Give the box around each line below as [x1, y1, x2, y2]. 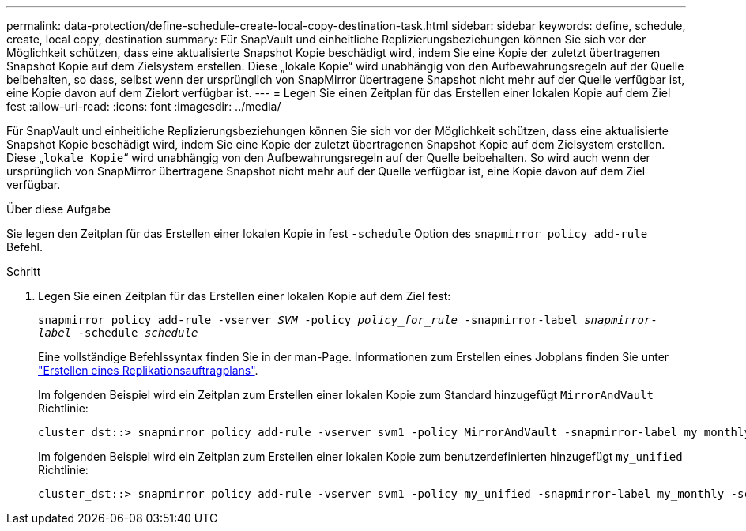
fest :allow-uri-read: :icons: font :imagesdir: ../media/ [6, 100, 281, 113]
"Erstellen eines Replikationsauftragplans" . [38, 363, 258, 377]
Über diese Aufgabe [6, 202, 111, 216]
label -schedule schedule [38, 326, 198, 339]
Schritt [6, 265, 41, 278]
